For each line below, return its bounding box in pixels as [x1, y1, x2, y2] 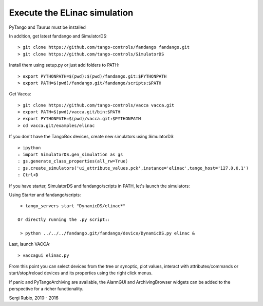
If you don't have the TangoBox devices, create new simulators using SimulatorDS [9, 134, 174, 140]
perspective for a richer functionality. [9, 286, 84, 292]
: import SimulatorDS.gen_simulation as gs [18, 152, 123, 158]
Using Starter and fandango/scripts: [9, 192, 81, 198]
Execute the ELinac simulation [9, 7, 133, 18]
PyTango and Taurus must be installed [9, 24, 86, 30]
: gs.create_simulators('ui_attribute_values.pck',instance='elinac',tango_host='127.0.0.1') [18, 165, 249, 171]
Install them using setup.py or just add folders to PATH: [9, 62, 119, 68]
